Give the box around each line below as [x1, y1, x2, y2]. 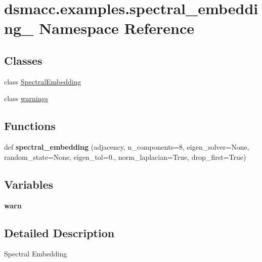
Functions [4, 118, 56, 134]
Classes [4, 52, 42, 68]
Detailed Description [4, 225, 115, 240]
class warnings [4, 93, 48, 104]
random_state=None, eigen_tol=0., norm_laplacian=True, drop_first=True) [4, 151, 246, 162]
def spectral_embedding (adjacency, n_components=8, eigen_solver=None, [4, 142, 249, 152]
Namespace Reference [39, 18, 195, 38]
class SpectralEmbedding [4, 76, 81, 86]
